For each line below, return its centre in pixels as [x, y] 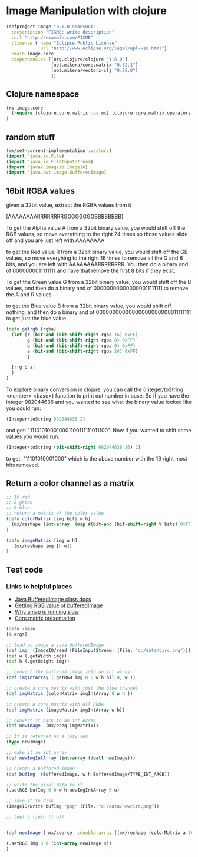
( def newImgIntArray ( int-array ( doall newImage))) [71, 758]
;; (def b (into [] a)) [35, 817]
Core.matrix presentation [45, 618]
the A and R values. [30, 295]
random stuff [31, 137]
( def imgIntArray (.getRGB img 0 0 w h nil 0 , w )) [71, 678]
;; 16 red [18, 497]
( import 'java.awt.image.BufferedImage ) [57, 173]
